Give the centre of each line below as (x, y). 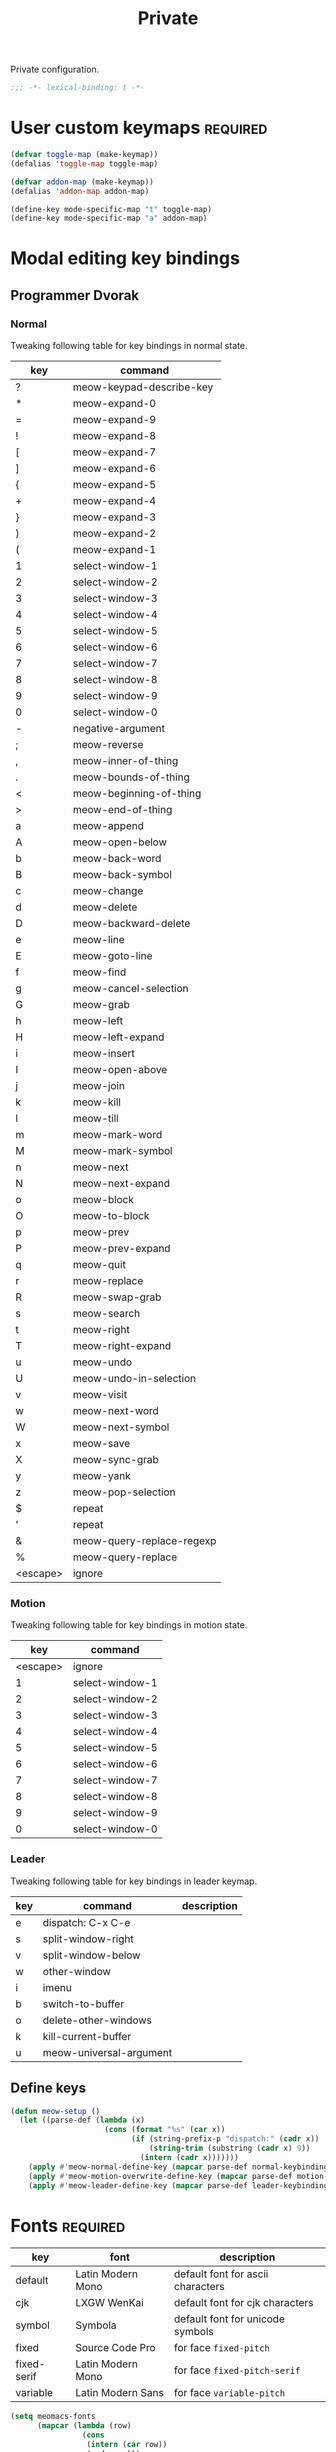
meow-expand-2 (114, 534)
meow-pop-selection (124, 1492)
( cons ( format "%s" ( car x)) (165, 2130)
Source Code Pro (116, 2348)
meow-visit (100, 1395)
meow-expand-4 (114, 501)
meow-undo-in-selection (134, 1379)
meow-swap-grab (117, 1297)
